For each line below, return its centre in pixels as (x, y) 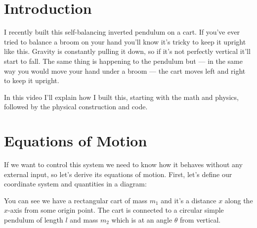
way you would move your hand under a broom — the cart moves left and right (125, 70)
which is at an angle (142, 219)
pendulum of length (34, 219)
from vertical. (200, 219)
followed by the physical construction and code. (76, 107)
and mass (84, 219)
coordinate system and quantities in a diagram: (75, 184)
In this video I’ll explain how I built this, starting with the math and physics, (121, 97)
